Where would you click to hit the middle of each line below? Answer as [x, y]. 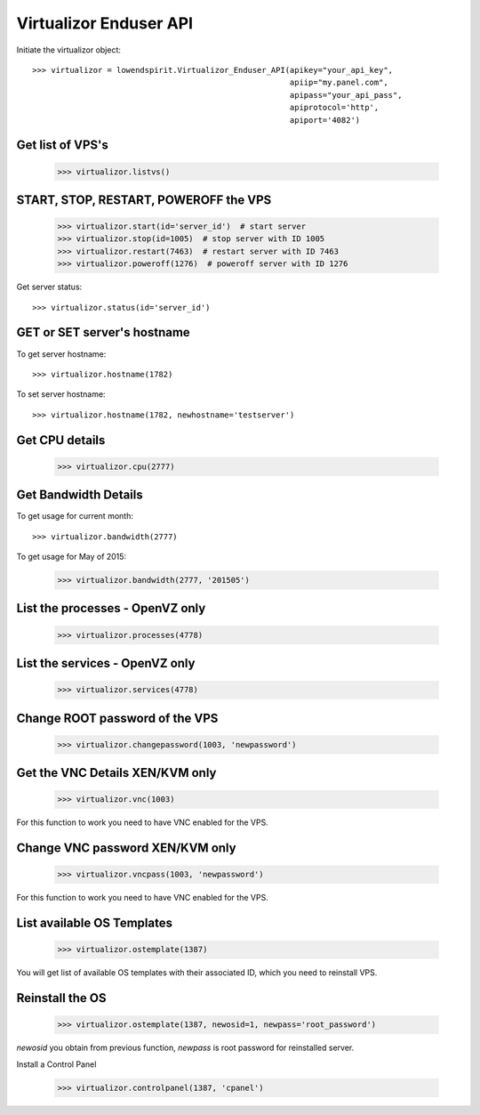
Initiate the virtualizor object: [69, 50]
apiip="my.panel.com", [339, 83]
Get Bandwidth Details [80, 495]
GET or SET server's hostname [103, 332]
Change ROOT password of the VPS [117, 718]
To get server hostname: [61, 354]
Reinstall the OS [61, 998]
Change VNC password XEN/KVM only [126, 848]
